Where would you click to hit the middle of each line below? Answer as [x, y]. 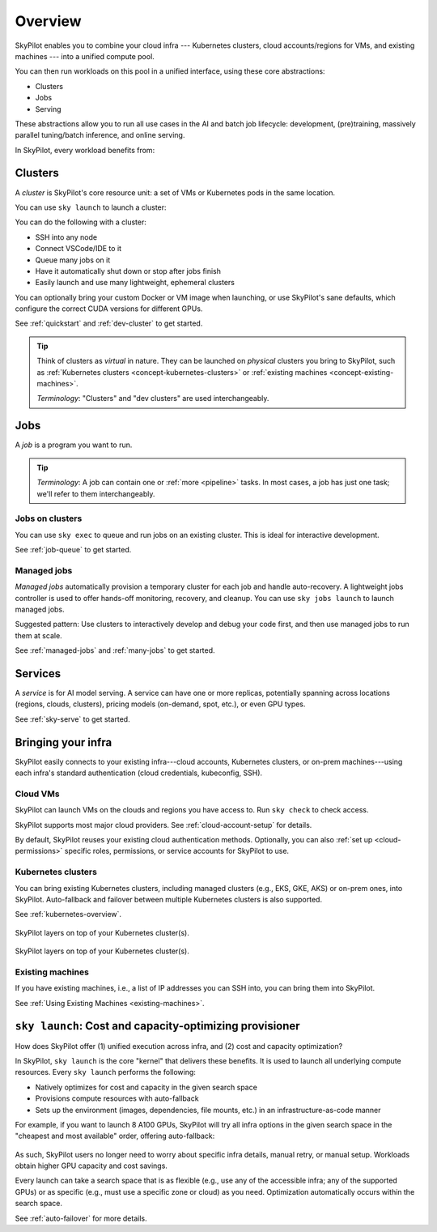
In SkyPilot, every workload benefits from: [85, 150]
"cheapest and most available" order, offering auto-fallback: [115, 1136]
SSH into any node [66, 237]
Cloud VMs [37, 794]
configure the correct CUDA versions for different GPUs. [109, 309]
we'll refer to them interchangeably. [96, 493]
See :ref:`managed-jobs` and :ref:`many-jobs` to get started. [115, 650]
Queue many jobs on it [73, 260]
